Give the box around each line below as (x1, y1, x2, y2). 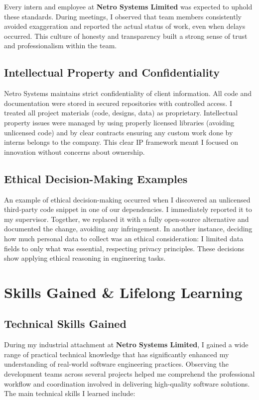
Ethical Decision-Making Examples (4, 171, 188, 186)
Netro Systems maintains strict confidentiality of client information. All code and (4, 88, 252, 99)
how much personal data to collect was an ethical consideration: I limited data (4, 233, 244, 243)
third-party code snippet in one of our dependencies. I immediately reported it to (4, 204, 252, 214)
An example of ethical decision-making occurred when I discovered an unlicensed (4, 194, 251, 204)
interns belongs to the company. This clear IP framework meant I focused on (4, 137, 239, 147)
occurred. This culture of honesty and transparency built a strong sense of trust (4, 30, 248, 41)
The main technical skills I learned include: (4, 388, 135, 399)
